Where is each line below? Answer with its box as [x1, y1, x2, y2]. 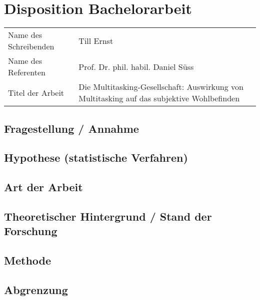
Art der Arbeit [4, 179, 83, 195]
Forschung [4, 223, 57, 239]
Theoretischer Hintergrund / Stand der [4, 208, 212, 224]
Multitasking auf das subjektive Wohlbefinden [78, 92, 240, 104]
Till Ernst [78, 34, 113, 46]
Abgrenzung [4, 282, 68, 297]
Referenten [8, 66, 45, 78]
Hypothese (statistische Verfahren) [4, 150, 188, 165]
